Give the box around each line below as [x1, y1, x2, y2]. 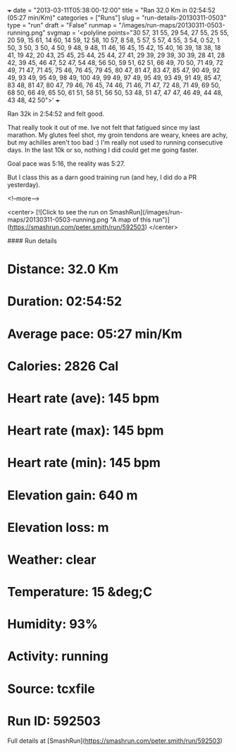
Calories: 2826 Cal [7, 358, 119, 374]
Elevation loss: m [7, 519, 109, 535]
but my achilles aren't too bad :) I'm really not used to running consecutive [7, 138, 223, 147]
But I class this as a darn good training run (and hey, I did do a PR [7, 173, 197, 181]
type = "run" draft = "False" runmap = [7, 21, 118, 29]
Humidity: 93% [7, 617, 99, 632]
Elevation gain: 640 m [7, 487, 138, 503]
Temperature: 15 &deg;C [7, 584, 153, 600]
